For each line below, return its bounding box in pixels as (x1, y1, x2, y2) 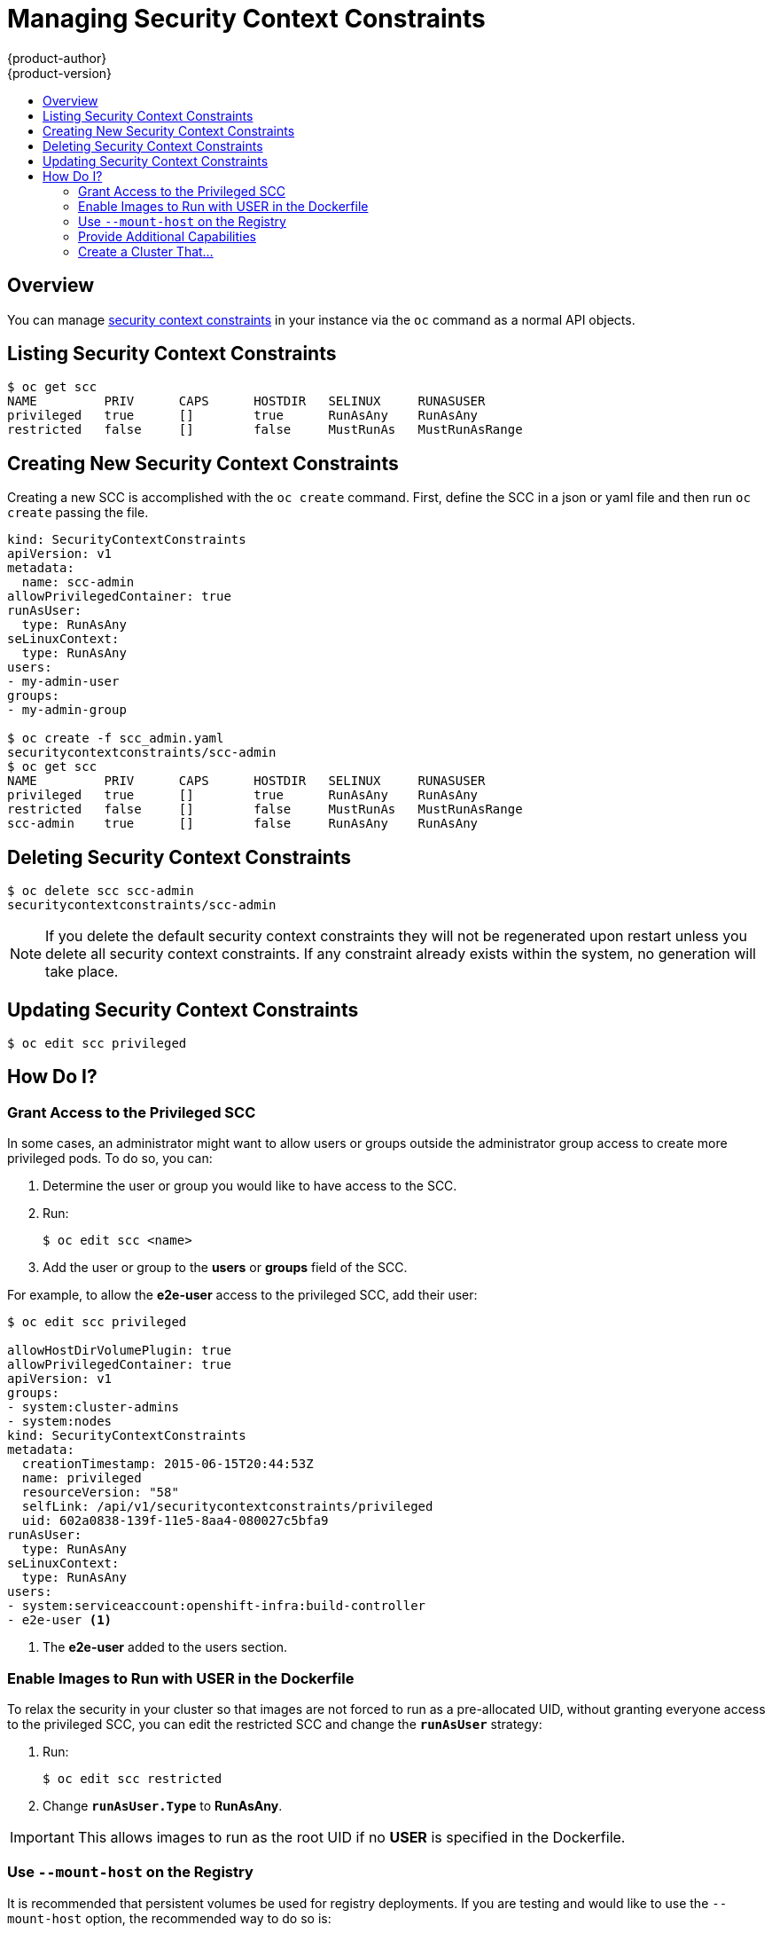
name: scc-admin (21, 575, 135, 590)
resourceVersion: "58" (21, 1485, 179, 1500)
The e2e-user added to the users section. (43, 1639, 288, 1655)
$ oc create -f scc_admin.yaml (7, 731, 224, 746)
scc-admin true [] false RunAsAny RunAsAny (7, 816, 479, 831)
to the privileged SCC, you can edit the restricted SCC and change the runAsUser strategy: (7, 1716, 542, 1732)
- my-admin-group (7, 703, 127, 718)
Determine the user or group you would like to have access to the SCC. (43, 1178, 457, 1194)
